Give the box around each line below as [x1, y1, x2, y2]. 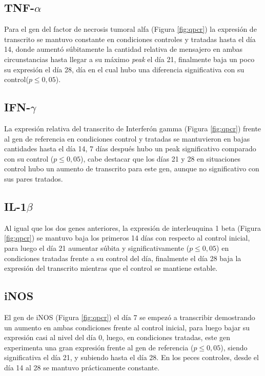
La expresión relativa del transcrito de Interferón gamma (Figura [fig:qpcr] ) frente [4, 123, 261, 133]
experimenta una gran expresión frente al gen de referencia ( [4, 342, 194, 352]
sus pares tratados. [4, 173, 63, 184]
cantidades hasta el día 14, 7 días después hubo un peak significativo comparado [4, 143, 256, 154]
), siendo [220, 342, 248, 352]
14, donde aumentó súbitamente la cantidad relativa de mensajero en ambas [4, 44, 243, 54]
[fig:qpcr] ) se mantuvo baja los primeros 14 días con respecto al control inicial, [4, 232, 250, 243]
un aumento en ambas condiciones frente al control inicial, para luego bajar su [4, 322, 250, 332]
